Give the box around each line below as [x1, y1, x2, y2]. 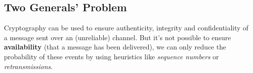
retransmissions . [4, 61, 53, 71]
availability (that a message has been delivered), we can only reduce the [4, 42, 226, 52]
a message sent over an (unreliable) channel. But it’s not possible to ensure [4, 32, 231, 42]
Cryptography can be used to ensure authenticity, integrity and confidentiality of [4, 23, 249, 33]
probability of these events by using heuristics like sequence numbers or [4, 51, 219, 61]
